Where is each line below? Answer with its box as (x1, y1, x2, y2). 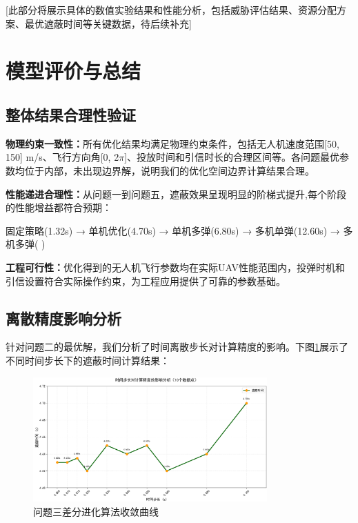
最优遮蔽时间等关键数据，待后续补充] (24, 16, 192, 30)
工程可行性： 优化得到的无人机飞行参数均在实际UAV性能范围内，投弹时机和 (6, 259, 345, 274)
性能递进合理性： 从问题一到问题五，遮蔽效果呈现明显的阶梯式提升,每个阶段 (6, 186, 346, 201)
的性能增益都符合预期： (6, 200, 112, 215)
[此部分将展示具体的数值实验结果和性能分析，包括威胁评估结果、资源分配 (6, 3, 337, 17)
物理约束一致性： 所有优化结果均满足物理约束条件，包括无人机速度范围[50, (6, 136, 339, 150)
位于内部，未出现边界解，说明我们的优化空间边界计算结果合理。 (24, 163, 315, 177)
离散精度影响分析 (6, 307, 121, 328)
